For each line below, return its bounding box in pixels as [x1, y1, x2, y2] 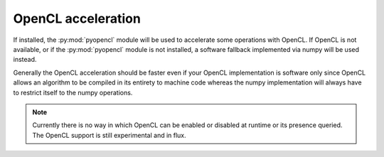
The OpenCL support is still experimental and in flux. [32, 131, 186, 139]
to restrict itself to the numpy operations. [13, 88, 133, 97]
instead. [13, 55, 37, 64]
